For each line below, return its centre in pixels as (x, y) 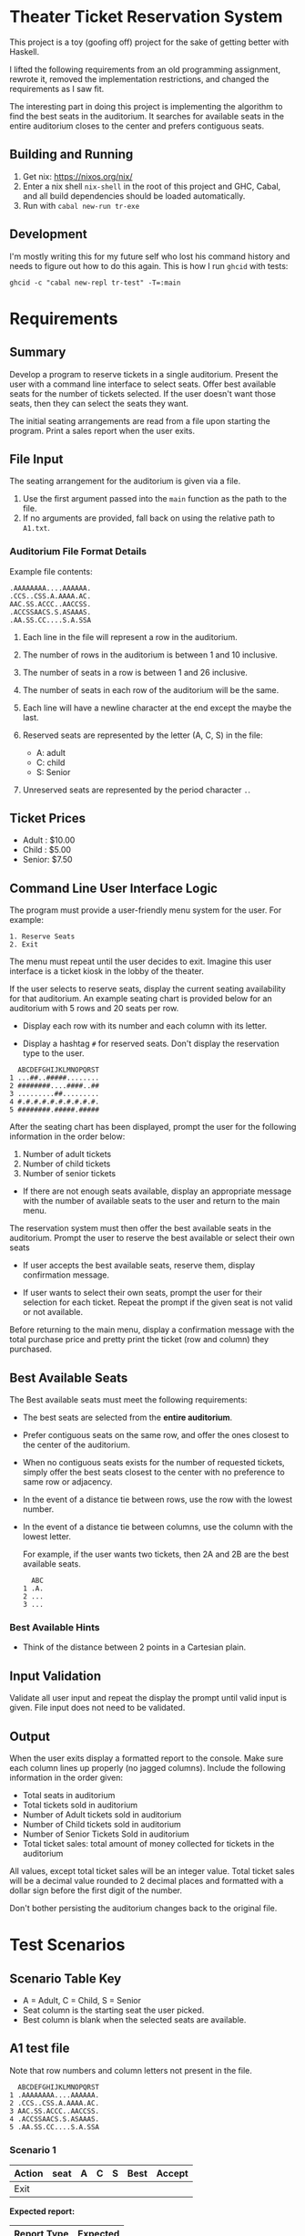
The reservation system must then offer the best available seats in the (140, 1228)
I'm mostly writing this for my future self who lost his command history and (150, 256)
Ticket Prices (48, 818)
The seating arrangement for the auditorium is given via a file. (125, 481)
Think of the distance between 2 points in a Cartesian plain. (134, 1647)
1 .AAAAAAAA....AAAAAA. (55, 2095)
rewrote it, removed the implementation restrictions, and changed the (139, 78)
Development (49, 234)
